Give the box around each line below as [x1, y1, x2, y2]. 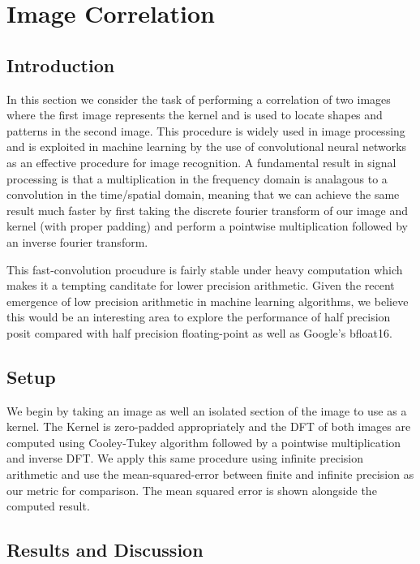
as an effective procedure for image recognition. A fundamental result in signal [6, 153, 396, 170]
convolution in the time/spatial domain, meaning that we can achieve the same [6, 186, 400, 203]
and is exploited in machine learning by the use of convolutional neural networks [6, 138, 407, 155]
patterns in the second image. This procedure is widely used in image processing [6, 122, 405, 139]
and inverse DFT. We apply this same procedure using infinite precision [6, 450, 364, 467]
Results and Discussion [6, 537, 204, 562]
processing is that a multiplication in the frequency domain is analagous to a [6, 170, 388, 187]
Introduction [6, 52, 115, 77]
